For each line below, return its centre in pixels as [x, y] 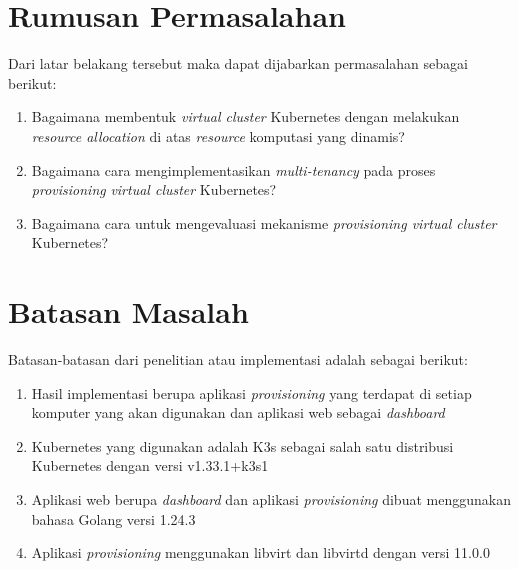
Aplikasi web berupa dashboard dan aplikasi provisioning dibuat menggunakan [271, 498]
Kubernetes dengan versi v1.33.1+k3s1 [150, 465]
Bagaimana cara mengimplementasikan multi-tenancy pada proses [233, 169]
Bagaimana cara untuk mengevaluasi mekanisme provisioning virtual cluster [264, 222]
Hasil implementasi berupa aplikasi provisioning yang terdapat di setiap [251, 392]
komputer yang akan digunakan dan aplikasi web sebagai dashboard [238, 412]
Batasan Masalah [128, 311]
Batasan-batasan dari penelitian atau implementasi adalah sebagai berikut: [238, 359]
